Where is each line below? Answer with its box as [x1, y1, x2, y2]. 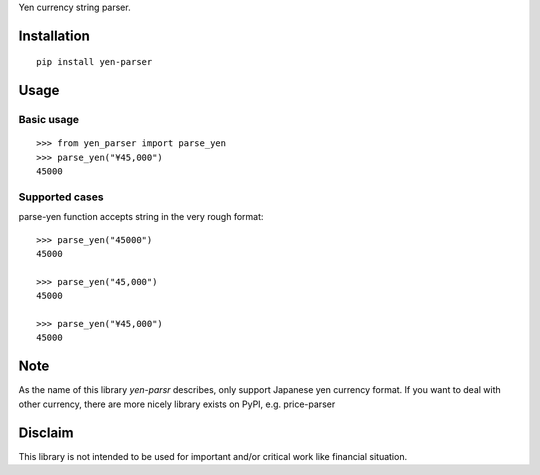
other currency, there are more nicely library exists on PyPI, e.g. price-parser [18, 398, 336, 410]
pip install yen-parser [36, 56, 153, 68]
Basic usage [18, 113, 80, 127]
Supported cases [18, 190, 104, 204]
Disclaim [18, 424, 74, 441]
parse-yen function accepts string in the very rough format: [18, 211, 264, 223]
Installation [18, 27, 90, 44]
